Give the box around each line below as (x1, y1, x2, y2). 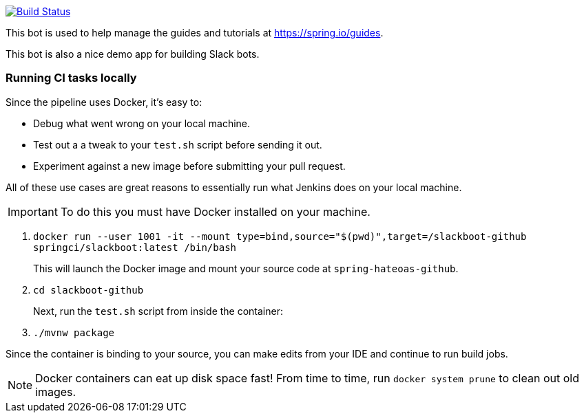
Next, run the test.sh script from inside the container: (33, 305, 283, 317)
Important (8, 204, 58, 219)
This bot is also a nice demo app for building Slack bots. (6, 48, 260, 60)
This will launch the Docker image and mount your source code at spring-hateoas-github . (33, 262, 459, 274)
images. (35, 384, 76, 399)
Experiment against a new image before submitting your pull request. (33, 159, 346, 172)
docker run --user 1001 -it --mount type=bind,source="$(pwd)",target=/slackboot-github (33, 230, 527, 242)
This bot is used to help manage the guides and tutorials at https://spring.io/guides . (6, 27, 384, 38)
